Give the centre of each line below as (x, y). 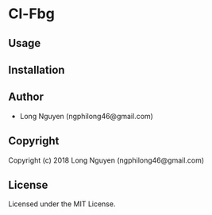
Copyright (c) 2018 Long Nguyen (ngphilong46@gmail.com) (106, 160)
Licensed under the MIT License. (62, 204)
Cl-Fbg (32, 14)
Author (26, 97)
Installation (37, 69)
